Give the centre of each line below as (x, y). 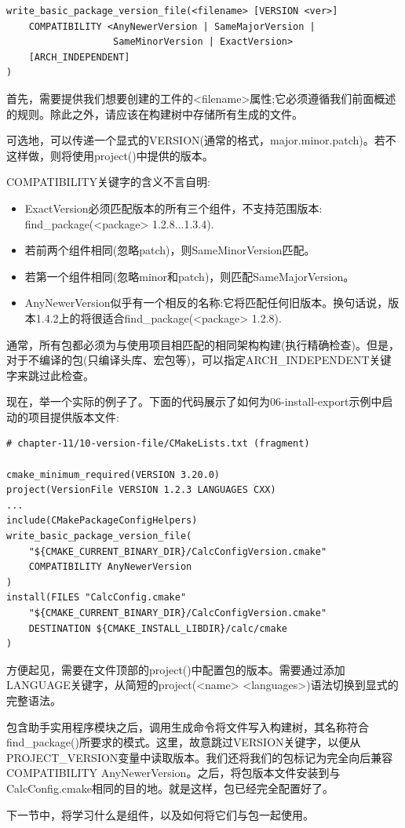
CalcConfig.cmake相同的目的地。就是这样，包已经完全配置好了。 (170, 788)
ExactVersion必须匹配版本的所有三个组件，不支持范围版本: (173, 208)
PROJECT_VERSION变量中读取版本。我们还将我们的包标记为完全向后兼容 (200, 757)
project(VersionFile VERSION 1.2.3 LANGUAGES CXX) (141, 490)
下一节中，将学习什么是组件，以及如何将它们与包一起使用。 (160, 814)
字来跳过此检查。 (50, 375)
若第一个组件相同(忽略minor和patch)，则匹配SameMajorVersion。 (190, 276)
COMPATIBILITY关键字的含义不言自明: (108, 182)
